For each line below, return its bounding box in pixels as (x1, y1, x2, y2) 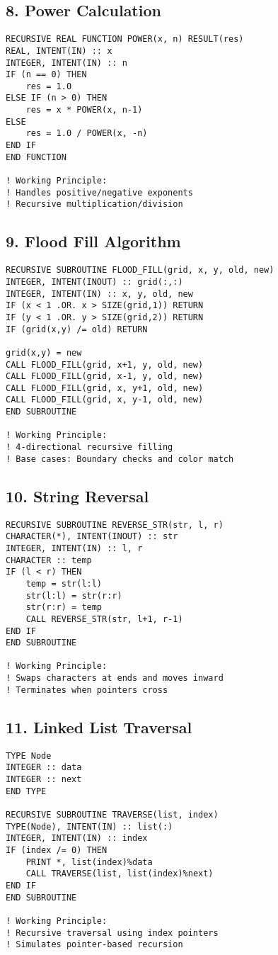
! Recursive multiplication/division (6, 199, 183, 210)
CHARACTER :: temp (6, 555, 92, 565)
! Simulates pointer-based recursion (6, 939, 183, 950)
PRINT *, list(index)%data (25, 857, 153, 867)
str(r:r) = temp (25, 602, 103, 613)
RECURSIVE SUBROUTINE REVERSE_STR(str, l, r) (6, 519, 224, 530)
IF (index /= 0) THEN (6, 844, 108, 855)
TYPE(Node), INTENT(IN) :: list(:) (6, 821, 173, 832)
